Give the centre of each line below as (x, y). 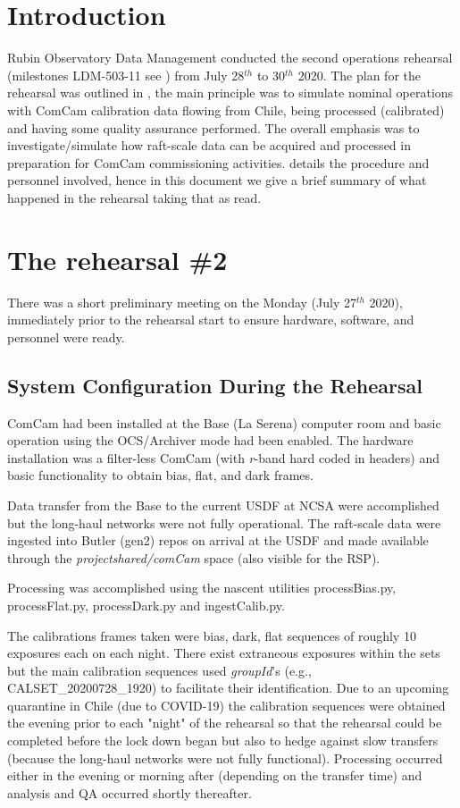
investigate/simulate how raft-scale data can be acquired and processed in (209, 145)
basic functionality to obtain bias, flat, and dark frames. (160, 475)
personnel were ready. (66, 337)
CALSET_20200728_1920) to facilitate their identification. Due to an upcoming (228, 688)
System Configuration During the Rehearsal (215, 385)
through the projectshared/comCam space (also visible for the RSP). (194, 557)
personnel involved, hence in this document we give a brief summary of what (217, 180)
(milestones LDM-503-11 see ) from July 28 (126, 75)
